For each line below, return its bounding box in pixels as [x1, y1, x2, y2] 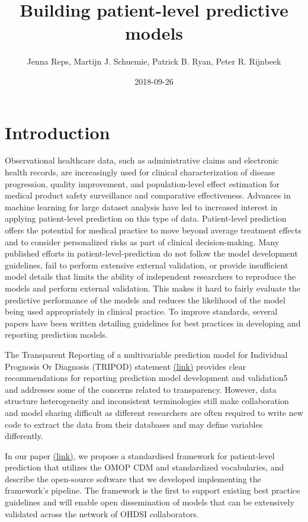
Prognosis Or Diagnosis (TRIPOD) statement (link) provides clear [5, 360, 246, 372]
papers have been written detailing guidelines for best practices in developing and [5, 316, 301, 329]
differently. [5, 430, 43, 442]
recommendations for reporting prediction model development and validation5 [5, 372, 288, 384]
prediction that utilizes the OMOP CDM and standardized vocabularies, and [5, 461, 284, 473]
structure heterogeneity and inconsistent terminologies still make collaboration [5, 395, 289, 407]
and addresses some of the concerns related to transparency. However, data [5, 383, 277, 395]
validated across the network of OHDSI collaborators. [5, 507, 199, 520]
